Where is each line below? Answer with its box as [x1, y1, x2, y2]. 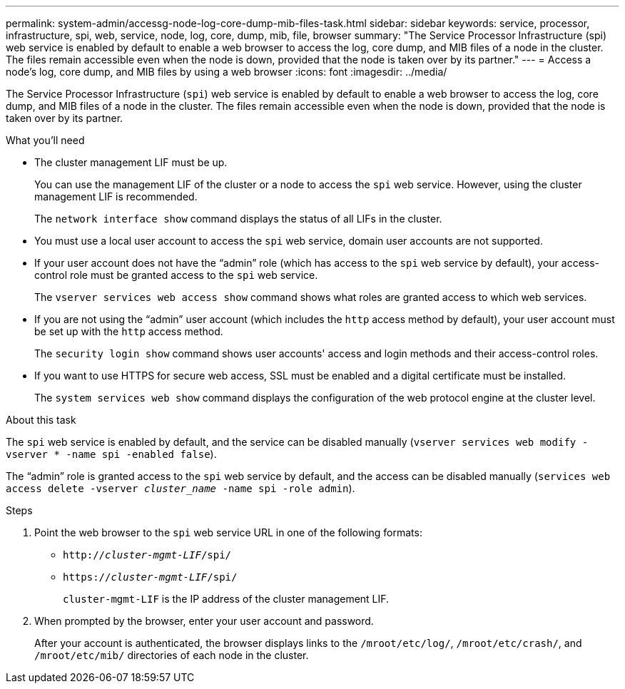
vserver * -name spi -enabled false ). [6, 448, 217, 460]
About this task [6, 414, 76, 426]
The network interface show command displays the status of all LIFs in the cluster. [34, 213, 442, 225]
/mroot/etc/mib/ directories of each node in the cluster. [34, 649, 309, 661]
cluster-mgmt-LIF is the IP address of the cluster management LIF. [63, 593, 390, 605]
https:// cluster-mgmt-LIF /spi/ [63, 571, 238, 583]
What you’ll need [6, 134, 85, 146]
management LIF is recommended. [34, 190, 198, 203]
